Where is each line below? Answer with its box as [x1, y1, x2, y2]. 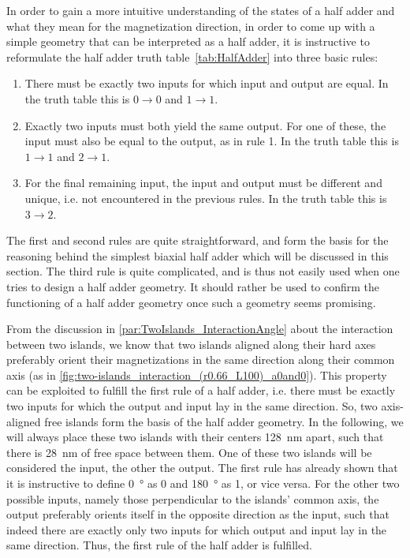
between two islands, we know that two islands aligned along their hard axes [6, 335, 376, 352]
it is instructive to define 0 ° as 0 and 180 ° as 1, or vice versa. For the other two [6, 475, 400, 492]
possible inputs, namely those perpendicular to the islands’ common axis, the [6, 490, 379, 507]
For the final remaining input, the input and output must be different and [24, 174, 382, 191]
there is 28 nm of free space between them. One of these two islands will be [6, 444, 372, 460]
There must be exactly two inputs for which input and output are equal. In [24, 75, 389, 92]
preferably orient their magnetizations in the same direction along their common [6, 351, 395, 368]
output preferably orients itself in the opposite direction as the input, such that [6, 506, 389, 522]
